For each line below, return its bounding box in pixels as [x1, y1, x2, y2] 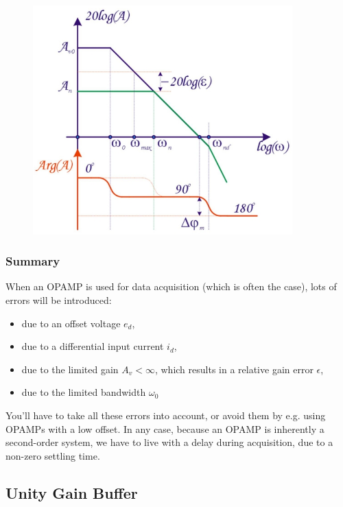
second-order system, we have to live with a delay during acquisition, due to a [5, 435, 333, 449]
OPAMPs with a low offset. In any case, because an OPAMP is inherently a [5, 421, 324, 436]
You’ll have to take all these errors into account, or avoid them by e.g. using [5, 408, 326, 422]
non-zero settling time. [5, 448, 100, 462]
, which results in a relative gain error [154, 362, 314, 376]
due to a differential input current [21, 339, 164, 353]
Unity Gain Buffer [5, 482, 138, 503]
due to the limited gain [21, 362, 119, 376]
